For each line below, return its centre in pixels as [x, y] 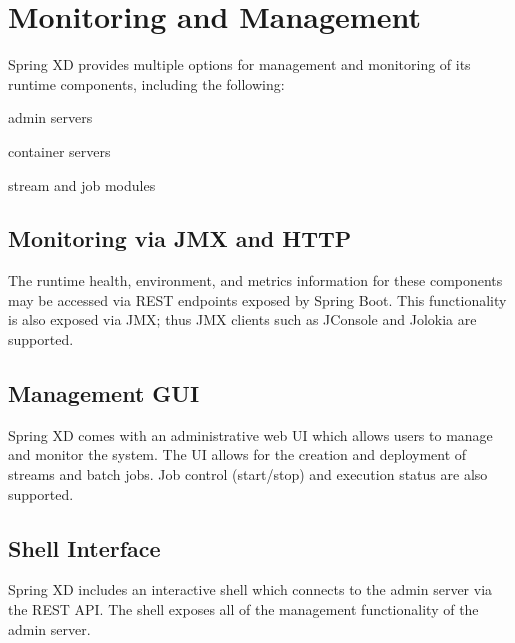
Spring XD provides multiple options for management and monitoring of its [239, 64]
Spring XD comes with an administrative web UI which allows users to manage [250, 434]
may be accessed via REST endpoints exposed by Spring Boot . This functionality [257, 299]
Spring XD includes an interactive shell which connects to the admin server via [250, 589]
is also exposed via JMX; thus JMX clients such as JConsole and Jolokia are [242, 319]
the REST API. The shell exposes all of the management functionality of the [243, 609]
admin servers [50, 117]
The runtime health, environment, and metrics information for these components [255, 280]
